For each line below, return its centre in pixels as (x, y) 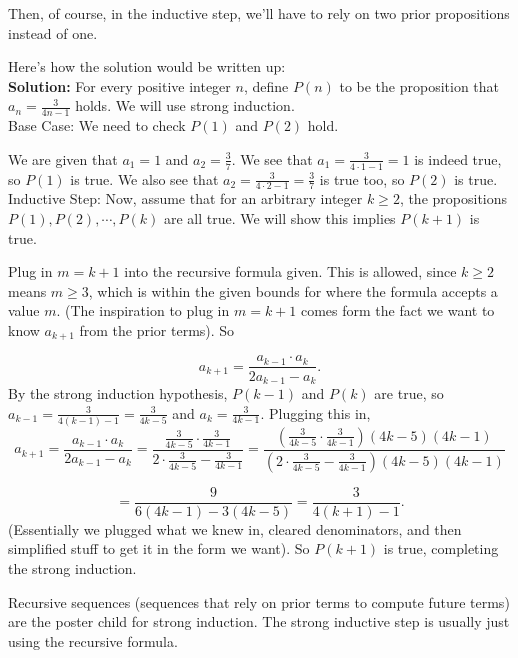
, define (266, 85)
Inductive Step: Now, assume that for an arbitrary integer (185, 198)
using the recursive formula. (93, 640)
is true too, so (362, 178)
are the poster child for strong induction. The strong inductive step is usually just (259, 621)
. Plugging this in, (315, 412)
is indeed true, (458, 158)
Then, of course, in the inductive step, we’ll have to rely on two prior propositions (259, 13)
